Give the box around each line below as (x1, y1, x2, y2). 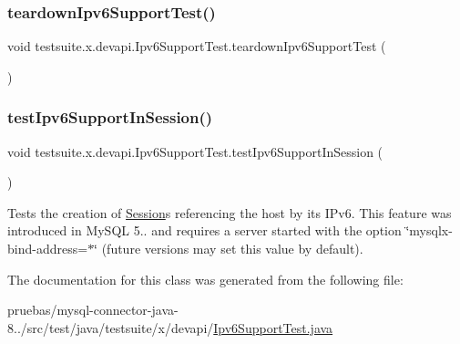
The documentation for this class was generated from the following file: (7, 269, 404, 288)
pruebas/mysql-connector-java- (7, 300, 179, 319)
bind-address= (7, 239, 88, 257)
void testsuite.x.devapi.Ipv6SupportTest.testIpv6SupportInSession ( (7, 141, 383, 161)
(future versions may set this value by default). (101, 239, 363, 257)
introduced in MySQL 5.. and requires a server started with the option (7, 221, 402, 240)
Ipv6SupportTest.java (213, 318, 333, 337)
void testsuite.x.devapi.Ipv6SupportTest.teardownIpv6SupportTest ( (7, 36, 386, 56)
